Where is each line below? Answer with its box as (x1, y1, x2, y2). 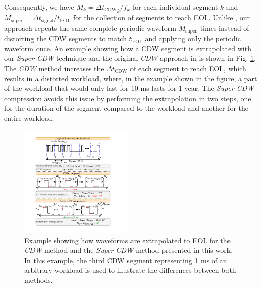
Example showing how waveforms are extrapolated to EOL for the (24, 235, 231, 245)
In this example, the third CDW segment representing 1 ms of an (24, 254, 227, 265)
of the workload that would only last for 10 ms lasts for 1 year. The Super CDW (4, 83, 254, 93)
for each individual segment (133, 2, 218, 12)
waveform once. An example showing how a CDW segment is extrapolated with (4, 43, 251, 53)
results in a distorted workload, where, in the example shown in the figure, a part (4, 73, 257, 83)
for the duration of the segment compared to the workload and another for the (4, 103, 248, 113)
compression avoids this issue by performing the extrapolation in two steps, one (4, 92, 251, 103)
